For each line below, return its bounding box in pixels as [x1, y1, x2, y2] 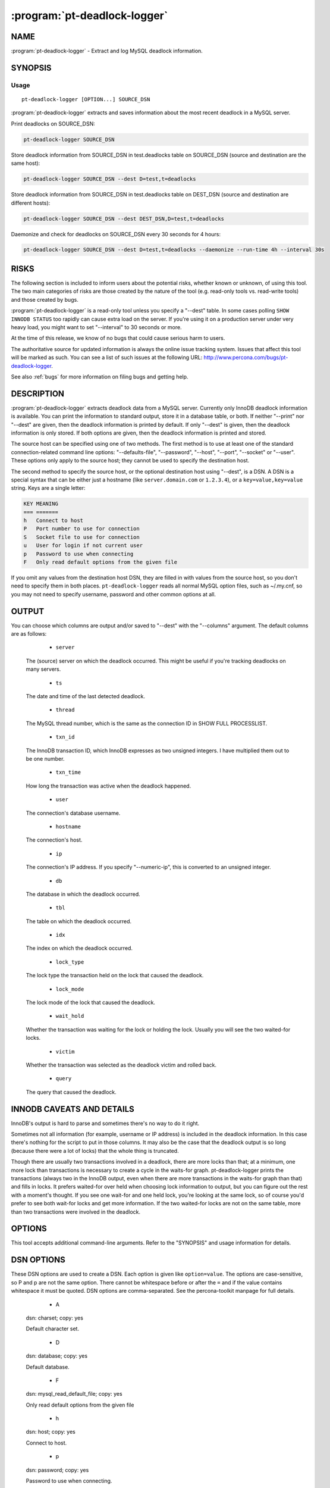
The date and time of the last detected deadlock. [26, 693, 146, 700]
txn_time [55, 769, 81, 776]
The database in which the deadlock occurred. [26, 890, 140, 898]
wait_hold [55, 1012, 84, 1020]
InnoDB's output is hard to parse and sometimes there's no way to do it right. [11, 1120, 200, 1127]
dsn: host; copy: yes [26, 1428, 76, 1436]
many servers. [26, 665, 61, 673]
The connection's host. [26, 836, 83, 843]
